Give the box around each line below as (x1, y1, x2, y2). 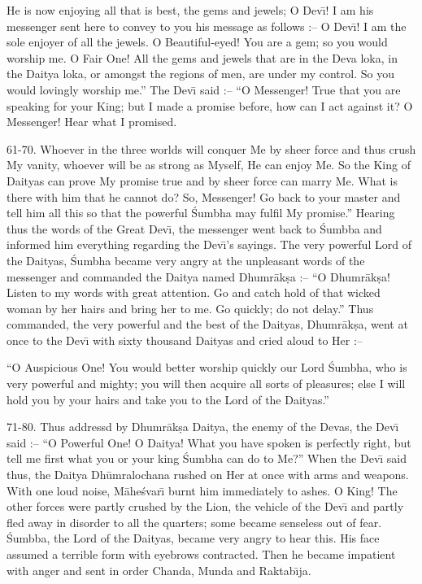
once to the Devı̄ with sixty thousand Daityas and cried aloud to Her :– (7, 331, 363, 348)
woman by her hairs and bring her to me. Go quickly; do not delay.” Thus (7, 299, 374, 316)
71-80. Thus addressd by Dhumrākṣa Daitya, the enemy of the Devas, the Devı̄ (7, 418, 399, 435)
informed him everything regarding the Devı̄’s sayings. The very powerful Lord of (7, 236, 411, 253)
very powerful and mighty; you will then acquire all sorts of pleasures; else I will (7, 375, 406, 392)
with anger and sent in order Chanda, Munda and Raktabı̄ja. (7, 561, 311, 578)
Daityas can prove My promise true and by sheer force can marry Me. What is (7, 172, 398, 189)
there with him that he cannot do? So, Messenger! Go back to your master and (7, 188, 401, 205)
